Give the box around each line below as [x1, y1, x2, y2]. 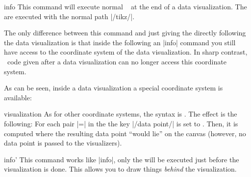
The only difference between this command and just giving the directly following [4, 28, 246, 38]
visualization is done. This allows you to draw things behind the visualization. [4, 164, 237, 174]
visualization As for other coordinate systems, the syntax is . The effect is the [4, 109, 237, 119]
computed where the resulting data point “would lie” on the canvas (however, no [4, 128, 246, 138]
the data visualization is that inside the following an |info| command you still [4, 37, 236, 47]
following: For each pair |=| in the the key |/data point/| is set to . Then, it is [4, 118, 238, 128]
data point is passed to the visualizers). [4, 138, 122, 148]
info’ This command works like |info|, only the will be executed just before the [4, 154, 239, 164]
